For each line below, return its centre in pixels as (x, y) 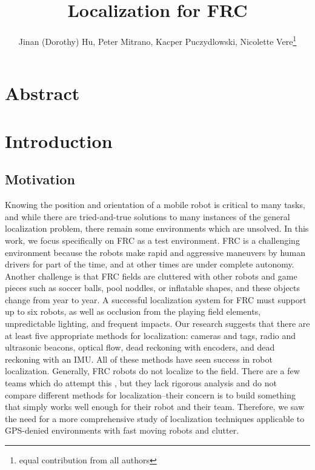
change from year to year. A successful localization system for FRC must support (156, 299)
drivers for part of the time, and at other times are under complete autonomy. (150, 264)
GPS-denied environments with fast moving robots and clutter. (122, 430)
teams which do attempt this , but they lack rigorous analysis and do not (141, 383)
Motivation (40, 179)
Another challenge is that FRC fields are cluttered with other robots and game (151, 276)
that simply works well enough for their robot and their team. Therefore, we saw (154, 407)
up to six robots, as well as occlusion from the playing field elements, (133, 311)
